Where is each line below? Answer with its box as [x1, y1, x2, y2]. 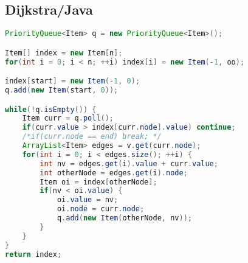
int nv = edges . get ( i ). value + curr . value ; [40, 159, 218, 168]
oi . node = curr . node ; [57, 205, 145, 214]
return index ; [5, 250, 62, 259]
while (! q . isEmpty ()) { [5, 105, 97, 114]
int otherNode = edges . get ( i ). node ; [40, 168, 188, 177]
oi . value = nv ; [57, 195, 119, 205]
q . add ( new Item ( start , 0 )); [5, 86, 119, 95]
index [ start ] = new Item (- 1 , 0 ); [5, 77, 140, 86]
